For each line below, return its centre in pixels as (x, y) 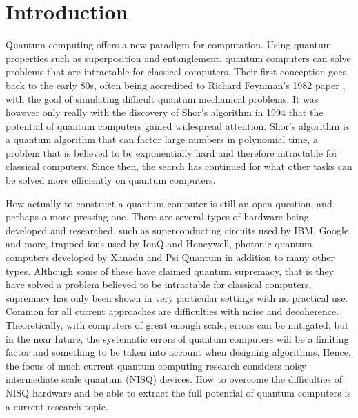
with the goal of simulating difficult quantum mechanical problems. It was (162, 98)
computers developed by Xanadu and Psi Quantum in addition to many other (170, 257)
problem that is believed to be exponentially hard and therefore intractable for (172, 152)
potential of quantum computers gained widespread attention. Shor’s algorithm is (178, 125)
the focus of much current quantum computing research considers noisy (156, 365)
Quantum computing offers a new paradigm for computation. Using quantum (169, 45)
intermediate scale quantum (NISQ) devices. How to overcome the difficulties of (174, 379)
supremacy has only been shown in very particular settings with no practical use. (177, 297)
